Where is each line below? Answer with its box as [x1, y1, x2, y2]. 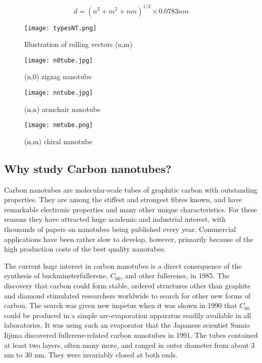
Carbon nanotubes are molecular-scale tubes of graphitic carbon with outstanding [4, 184, 257, 195]
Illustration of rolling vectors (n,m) [24, 39, 133, 49]
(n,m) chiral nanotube [24, 136, 92, 146]
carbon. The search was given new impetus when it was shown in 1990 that [4, 300, 237, 311]
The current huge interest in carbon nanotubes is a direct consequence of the [4, 260, 242, 271]
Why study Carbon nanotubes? [4, 160, 172, 176]
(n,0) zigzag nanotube [24, 71, 92, 82]
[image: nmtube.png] [24, 122, 93, 129]
